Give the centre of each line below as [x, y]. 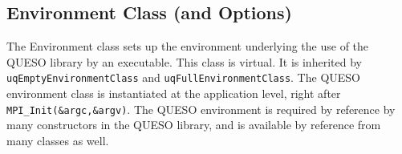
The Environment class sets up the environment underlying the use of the [188, 46]
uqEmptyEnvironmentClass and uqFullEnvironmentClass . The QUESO [183, 77]
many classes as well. [58, 140]
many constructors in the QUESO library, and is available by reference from [194, 125]
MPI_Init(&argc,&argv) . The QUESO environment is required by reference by [201, 109]
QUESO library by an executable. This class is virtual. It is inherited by [184, 61]
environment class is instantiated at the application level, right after [174, 93]
